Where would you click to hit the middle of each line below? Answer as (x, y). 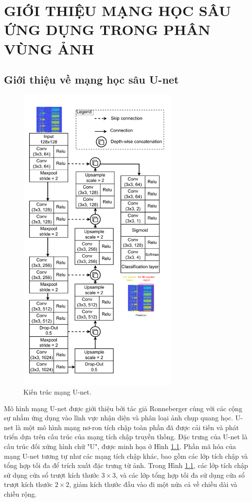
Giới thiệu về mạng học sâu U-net (91, 79)
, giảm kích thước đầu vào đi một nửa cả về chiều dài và (153, 484)
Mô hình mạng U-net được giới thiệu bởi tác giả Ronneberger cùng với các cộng (123, 408)
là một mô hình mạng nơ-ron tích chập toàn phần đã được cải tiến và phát (127, 427)
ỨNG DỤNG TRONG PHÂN (107, 29)
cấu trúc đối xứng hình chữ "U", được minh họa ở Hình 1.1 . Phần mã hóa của (120, 446)
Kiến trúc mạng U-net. (57, 392)
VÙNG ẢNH (49, 48)
